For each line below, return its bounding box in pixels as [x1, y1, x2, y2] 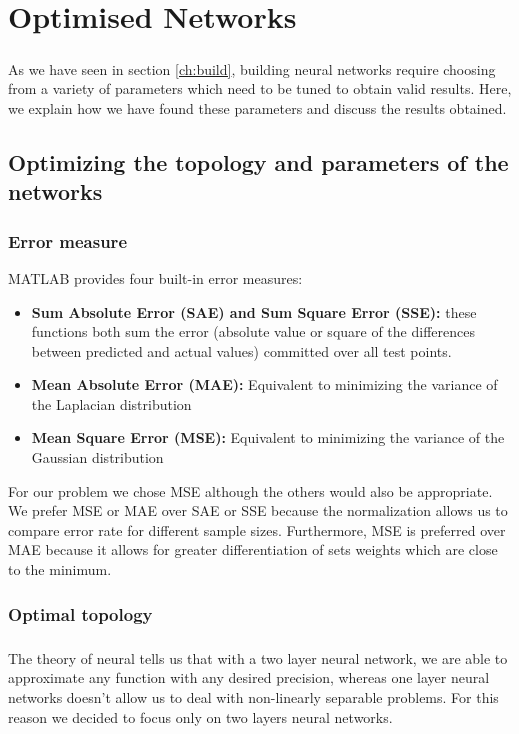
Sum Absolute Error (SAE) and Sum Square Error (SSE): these [31, 301, 477, 322]
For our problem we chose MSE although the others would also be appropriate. [8, 480, 493, 501]
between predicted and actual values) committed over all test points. [31, 340, 452, 361]
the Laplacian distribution [31, 393, 192, 414]
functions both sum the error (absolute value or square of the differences [31, 321, 475, 342]
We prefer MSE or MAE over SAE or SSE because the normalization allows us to [8, 500, 508, 521]
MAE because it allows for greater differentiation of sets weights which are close [8, 539, 498, 560]
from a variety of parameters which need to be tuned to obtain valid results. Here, [8, 78, 512, 99]
